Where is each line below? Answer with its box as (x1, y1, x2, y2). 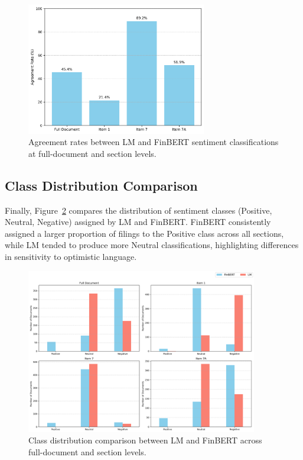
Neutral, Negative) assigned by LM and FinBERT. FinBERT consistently (5, 215, 271, 228)
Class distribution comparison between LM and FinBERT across (28, 434, 262, 446)
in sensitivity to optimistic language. (5, 250, 137, 263)
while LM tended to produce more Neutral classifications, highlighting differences (5, 239, 299, 251)
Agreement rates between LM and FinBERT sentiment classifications (28, 136, 279, 148)
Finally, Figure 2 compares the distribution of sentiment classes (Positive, (5, 204, 272, 216)
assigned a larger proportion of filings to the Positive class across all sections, (5, 227, 284, 239)
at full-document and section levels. (28, 147, 157, 159)
